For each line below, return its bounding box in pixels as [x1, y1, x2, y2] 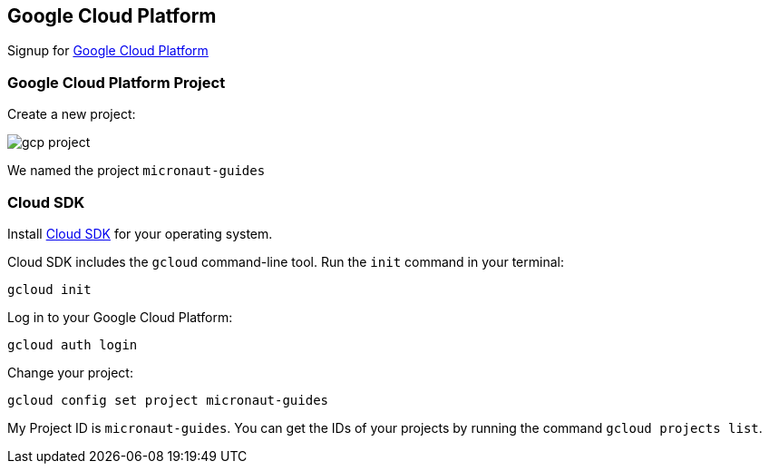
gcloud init [7, 281, 92, 297]
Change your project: [7, 364, 133, 380]
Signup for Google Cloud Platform [7, 43, 209, 59]
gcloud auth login [7, 337, 138, 352]
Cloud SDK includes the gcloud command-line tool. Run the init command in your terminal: [7, 253, 564, 270]
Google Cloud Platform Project [7, 73, 226, 92]
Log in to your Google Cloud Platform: [7, 309, 233, 325]
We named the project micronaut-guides [7, 162, 266, 179]
